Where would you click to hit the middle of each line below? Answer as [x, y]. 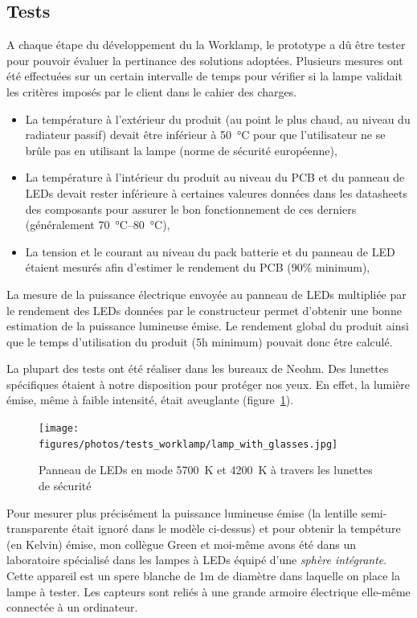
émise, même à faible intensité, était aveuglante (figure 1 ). [150, 400]
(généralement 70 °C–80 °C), [98, 225]
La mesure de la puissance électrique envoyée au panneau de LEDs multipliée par [206, 294]
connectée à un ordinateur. [72, 607]
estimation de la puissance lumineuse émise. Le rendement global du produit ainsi [208, 326]
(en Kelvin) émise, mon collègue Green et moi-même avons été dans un [182, 544]
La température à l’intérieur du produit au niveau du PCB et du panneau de [215, 177]
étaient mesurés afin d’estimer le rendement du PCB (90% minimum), [198, 267]
